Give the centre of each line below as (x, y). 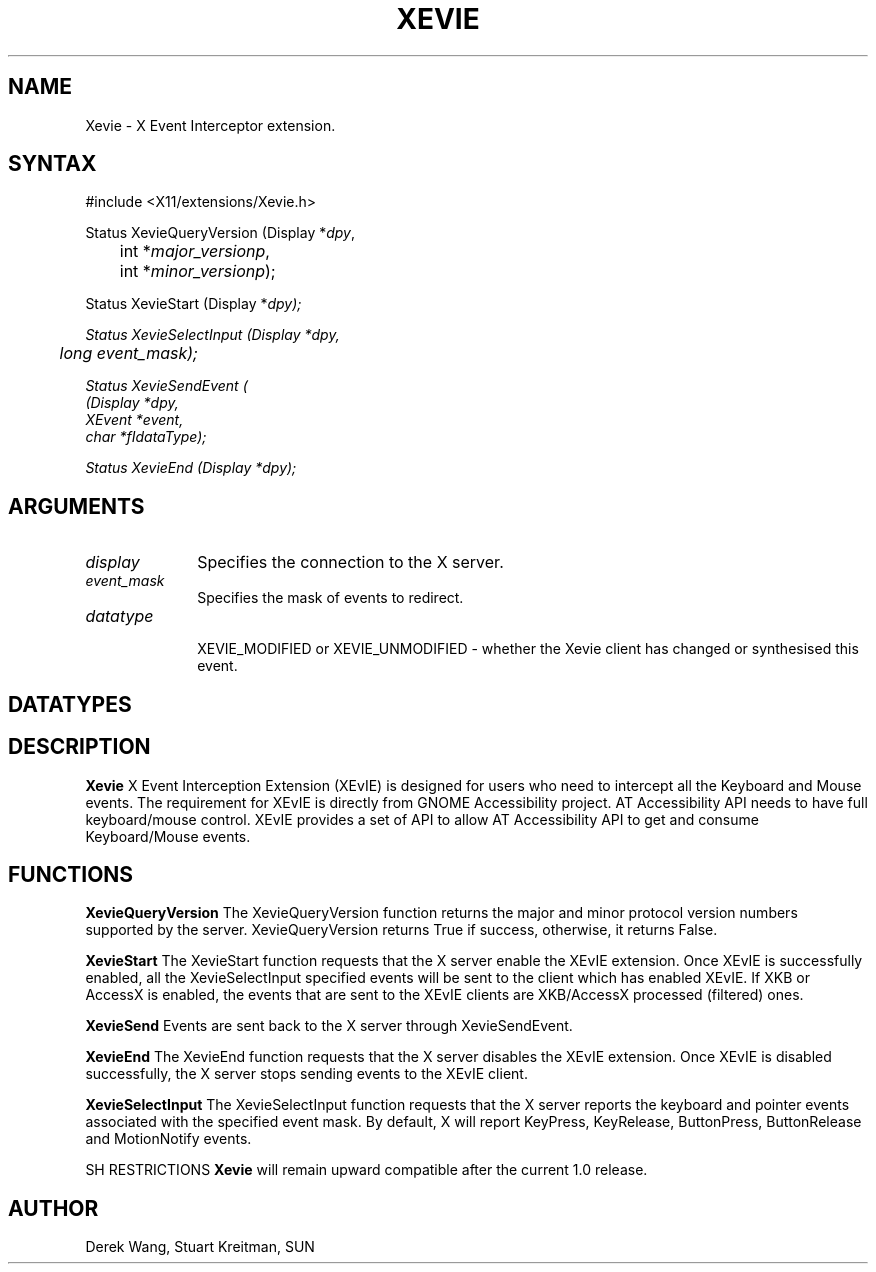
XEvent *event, (134, 420)
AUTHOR (53, 1208)
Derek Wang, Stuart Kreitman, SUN (200, 1247)
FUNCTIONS (71, 874)
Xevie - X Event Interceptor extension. (210, 125)
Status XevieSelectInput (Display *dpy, (212, 335)
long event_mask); (128, 353)
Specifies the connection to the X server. (350, 562)
